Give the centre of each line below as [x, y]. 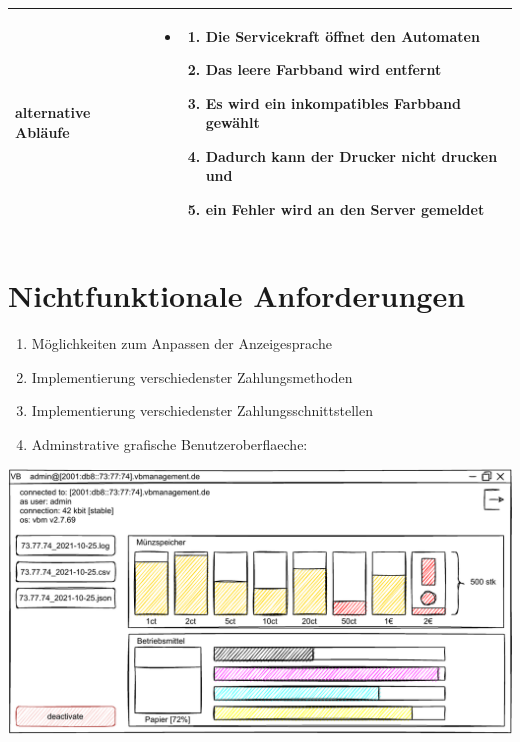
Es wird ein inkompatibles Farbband [333, 102]
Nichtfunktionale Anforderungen [237, 295]
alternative [53, 112]
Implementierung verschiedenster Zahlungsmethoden [192, 376]
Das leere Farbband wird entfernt [323, 69]
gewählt [232, 122]
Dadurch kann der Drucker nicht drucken [351, 155]
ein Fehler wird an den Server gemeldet [345, 209]
